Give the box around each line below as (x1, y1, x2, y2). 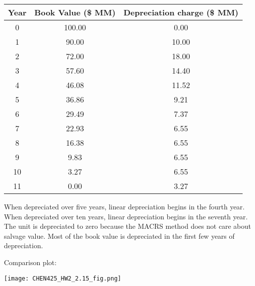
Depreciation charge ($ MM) (123, 6, 239, 18)
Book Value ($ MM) (34, 6, 116, 18)
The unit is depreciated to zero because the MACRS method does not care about (4, 221, 251, 231)
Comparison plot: (4, 257, 57, 267)
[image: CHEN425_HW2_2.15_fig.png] (4, 275, 122, 282)
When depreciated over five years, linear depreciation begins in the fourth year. (4, 201, 245, 211)
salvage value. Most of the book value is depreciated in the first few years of (4, 230, 235, 241)
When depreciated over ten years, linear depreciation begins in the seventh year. (4, 211, 248, 221)
